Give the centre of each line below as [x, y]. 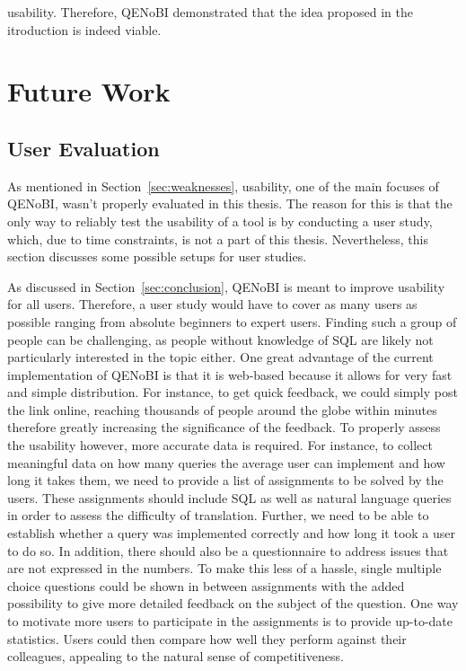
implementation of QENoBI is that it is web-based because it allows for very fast [230, 374]
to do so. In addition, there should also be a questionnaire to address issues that [228, 550]
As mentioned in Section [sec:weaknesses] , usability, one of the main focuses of [223, 185]
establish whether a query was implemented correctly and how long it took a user [232, 533]
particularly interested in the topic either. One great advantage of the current [220, 357]
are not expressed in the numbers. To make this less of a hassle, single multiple [224, 568]
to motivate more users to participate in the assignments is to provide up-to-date [230, 621]
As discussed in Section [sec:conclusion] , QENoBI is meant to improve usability [226, 286]
